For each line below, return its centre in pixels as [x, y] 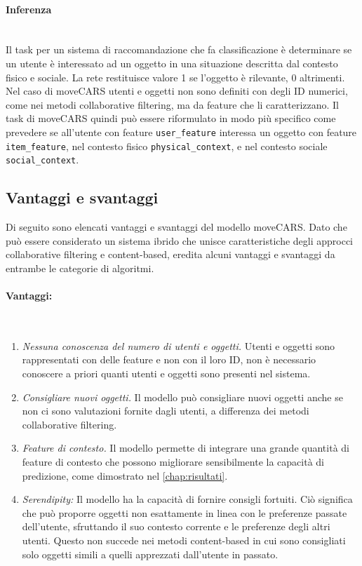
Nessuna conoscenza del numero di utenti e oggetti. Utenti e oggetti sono [179, 345]
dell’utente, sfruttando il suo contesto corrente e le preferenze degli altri [176, 526]
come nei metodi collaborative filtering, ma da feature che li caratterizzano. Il [173, 104]
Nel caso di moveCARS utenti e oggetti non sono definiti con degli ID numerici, [177, 91]
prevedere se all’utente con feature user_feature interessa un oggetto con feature [181, 132]
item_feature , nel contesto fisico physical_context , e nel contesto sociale [167, 146]
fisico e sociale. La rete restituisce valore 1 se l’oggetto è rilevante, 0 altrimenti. [175, 77]
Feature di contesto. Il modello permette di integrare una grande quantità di [186, 448]
